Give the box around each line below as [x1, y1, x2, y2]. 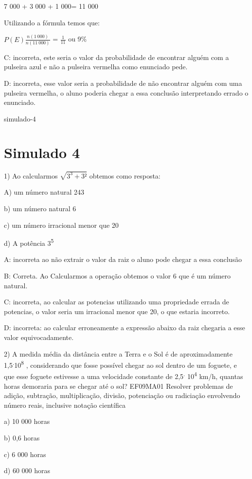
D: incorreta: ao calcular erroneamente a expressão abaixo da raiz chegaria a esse [4, 322, 245, 333]
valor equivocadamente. [4, 332, 74, 342]
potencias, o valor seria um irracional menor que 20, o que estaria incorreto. [4, 306, 230, 316]
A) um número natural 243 [4, 187, 84, 197]
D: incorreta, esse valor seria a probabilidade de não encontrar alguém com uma [4, 78, 242, 88]
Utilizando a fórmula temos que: [4, 17, 100, 27]
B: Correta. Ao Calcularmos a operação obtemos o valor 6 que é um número [4, 271, 231, 280]
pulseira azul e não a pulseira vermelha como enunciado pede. [4, 61, 188, 72]
